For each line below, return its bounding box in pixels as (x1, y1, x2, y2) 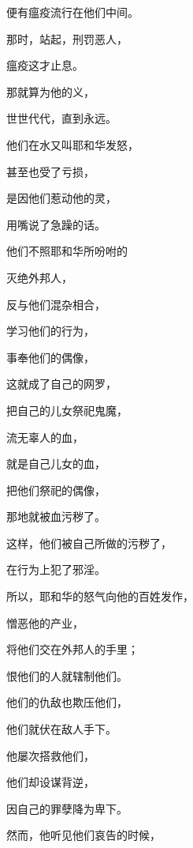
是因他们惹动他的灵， (6, 190, 117, 206)
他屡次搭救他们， (6, 747, 95, 763)
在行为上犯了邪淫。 (6, 561, 106, 578)
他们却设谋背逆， (6, 774, 95, 790)
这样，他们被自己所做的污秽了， (6, 534, 172, 551)
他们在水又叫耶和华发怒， (6, 136, 139, 153)
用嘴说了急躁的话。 (6, 216, 106, 232)
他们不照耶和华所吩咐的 (6, 243, 128, 259)
